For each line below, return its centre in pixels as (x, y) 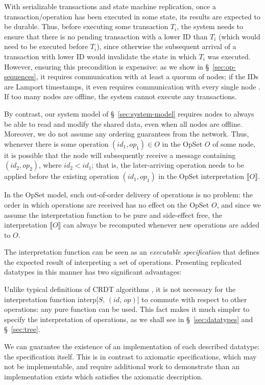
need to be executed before (46, 46)
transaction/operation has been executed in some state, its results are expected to (132, 16)
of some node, (234, 143)
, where (50, 165)
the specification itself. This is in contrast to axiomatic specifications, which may (130, 356)
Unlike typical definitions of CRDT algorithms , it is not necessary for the (120, 289)
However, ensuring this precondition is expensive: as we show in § (107, 66)
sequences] (20, 76)
